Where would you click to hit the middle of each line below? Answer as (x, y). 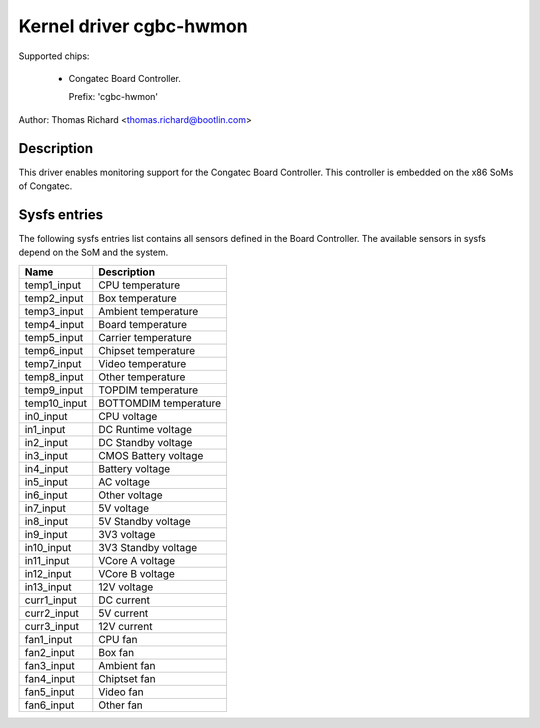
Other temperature (142, 377)
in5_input (46, 482)
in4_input (46, 468)
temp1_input (53, 285)
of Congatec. (45, 186)
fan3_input (49, 665)
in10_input (48, 547)
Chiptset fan (127, 678)
